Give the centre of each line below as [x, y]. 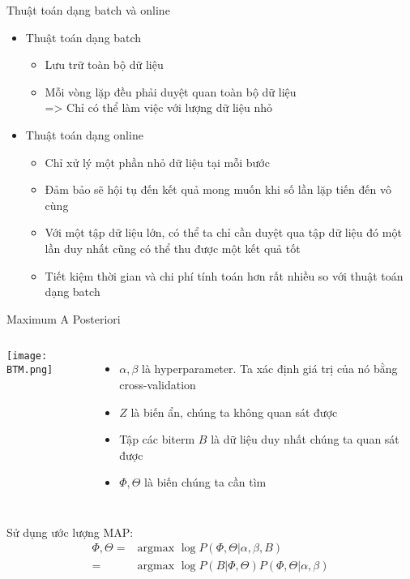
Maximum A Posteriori [64, 318]
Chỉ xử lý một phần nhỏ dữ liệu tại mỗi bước [157, 162]
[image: [27, 356]
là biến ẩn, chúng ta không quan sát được [234, 412]
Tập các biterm [157, 439]
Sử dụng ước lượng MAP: [70, 532]
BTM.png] [30, 369]
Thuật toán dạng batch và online [88, 10]
